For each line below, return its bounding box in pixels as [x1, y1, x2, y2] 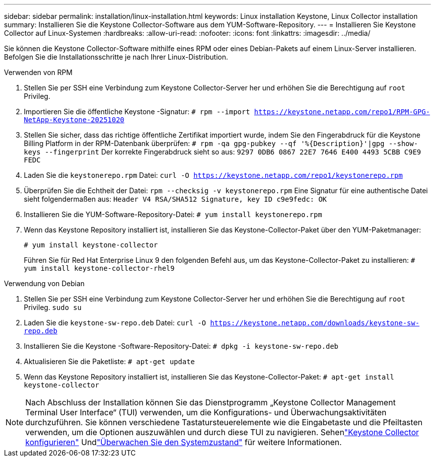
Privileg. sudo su [24, 303, 82, 311]
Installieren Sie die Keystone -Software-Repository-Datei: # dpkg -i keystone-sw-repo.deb [24, 342, 339, 350]
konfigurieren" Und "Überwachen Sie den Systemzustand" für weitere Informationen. [25, 437, 342, 447]
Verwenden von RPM [4, 68, 72, 77]
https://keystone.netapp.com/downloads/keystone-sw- [210, 319, 420, 327]
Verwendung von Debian [4, 279, 85, 288]
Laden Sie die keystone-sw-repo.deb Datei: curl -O [24, 318, 206, 327]
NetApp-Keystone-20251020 [24, 116, 125, 124]
